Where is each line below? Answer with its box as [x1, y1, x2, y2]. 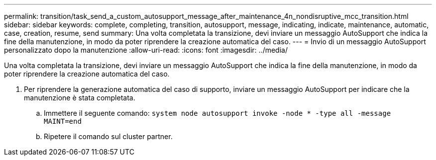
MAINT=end [44, 117, 82, 125]
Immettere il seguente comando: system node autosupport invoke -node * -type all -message [44, 109, 391, 117]
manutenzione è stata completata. [24, 93, 135, 102]
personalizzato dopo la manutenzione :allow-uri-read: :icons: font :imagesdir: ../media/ [4, 46, 288, 54]
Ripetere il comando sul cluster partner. [44, 132, 173, 141]
